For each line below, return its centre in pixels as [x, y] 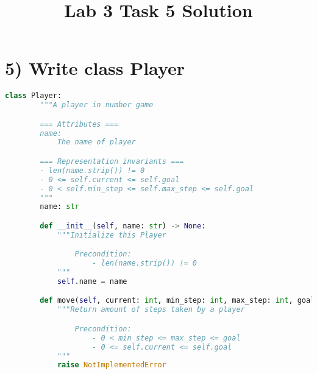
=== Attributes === [79, 124]
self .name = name [92, 281]
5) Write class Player [95, 68]
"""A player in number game [97, 105]
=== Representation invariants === [112, 161]
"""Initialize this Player [112, 235]
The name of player [96, 142]
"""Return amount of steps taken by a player [151, 310]
